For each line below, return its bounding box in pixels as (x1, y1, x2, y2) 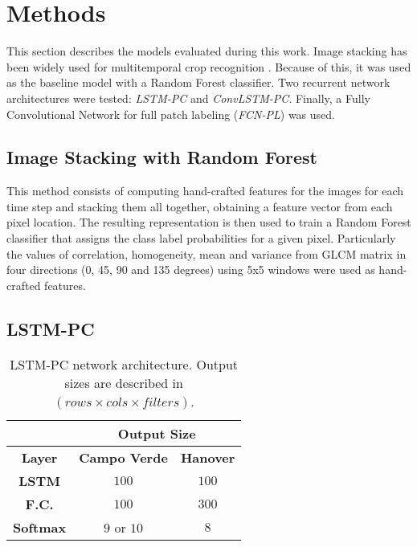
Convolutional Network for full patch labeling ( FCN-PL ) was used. (6, 105, 335, 122)
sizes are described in (64, 373, 183, 392)
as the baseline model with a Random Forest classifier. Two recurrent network (6, 74, 390, 91)
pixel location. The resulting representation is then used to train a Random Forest (6, 214, 411, 231)
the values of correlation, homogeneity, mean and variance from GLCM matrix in (6, 245, 407, 262)
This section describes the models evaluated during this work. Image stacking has (6, 43, 407, 59)
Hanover (180, 447, 235, 467)
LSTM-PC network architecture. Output (10, 354, 239, 374)
